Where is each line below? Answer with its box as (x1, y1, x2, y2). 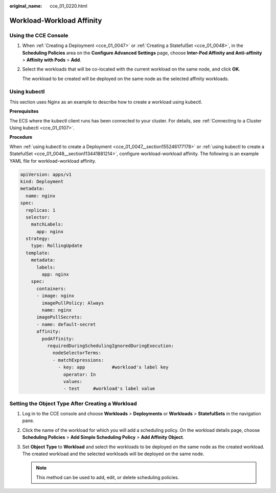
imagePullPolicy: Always (41, 300, 104, 306)
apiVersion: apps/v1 (20, 171, 72, 177)
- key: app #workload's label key (58, 364, 169, 370)
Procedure (9, 134, 33, 140)
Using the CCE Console (9, 32, 68, 39)
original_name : (9, 3, 42, 9)
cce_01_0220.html (50, 3, 88, 9)
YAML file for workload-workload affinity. (9, 158, 97, 164)
